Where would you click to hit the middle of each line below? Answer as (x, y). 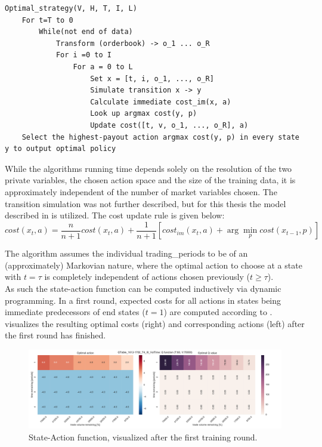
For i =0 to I (83, 55)
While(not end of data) (86, 32)
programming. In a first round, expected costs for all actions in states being (143, 300)
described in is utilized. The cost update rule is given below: (115, 215)
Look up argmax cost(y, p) (144, 114)
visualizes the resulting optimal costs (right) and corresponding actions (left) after (155, 323)
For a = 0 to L (103, 67)
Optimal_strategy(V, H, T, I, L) (71, 8)
